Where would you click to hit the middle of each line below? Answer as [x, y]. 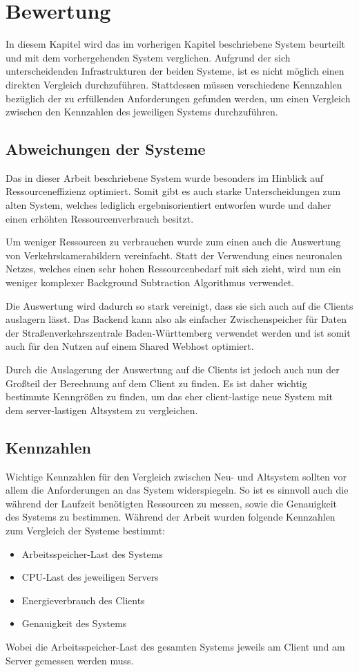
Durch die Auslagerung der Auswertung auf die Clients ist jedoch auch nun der [173, 370]
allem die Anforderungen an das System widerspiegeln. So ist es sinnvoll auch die [177, 490]
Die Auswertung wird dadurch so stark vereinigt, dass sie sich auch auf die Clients [179, 305]
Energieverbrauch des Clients [83, 600]
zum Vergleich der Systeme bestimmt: [86, 530]
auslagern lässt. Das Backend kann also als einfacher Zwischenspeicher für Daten [176, 319]
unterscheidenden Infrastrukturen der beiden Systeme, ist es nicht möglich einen [175, 71]
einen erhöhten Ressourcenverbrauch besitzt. [100, 218]
